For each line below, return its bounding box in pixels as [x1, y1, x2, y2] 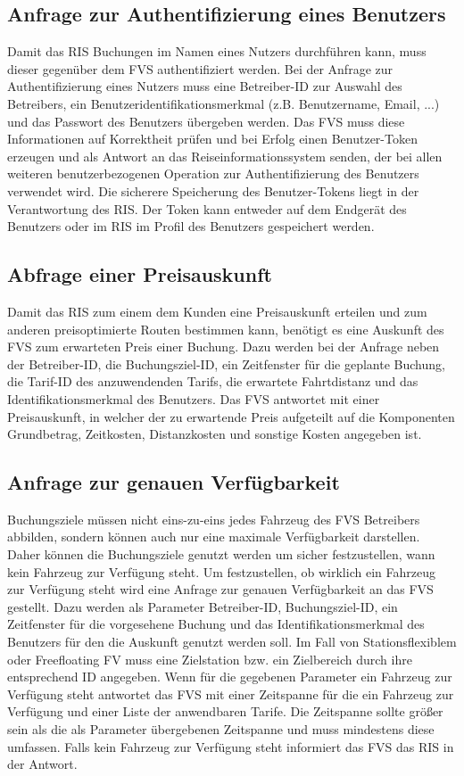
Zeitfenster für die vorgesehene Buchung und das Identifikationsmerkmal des [7, 615, 425, 633]
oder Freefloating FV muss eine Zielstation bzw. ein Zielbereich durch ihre [7, 649, 412, 668]
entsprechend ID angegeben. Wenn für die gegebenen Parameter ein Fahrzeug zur [7, 667, 452, 686]
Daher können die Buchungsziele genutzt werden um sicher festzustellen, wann [7, 545, 435, 564]
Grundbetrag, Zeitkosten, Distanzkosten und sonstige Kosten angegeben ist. [7, 425, 422, 443]
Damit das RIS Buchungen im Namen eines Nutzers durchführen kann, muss [7, 42, 427, 61]
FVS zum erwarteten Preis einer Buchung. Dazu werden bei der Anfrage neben [7, 337, 440, 356]
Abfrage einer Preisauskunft [7, 260, 272, 288]
